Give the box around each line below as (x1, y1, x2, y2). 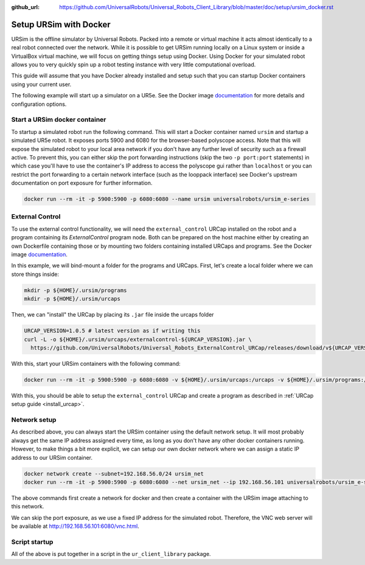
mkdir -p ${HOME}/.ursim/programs (24, 287, 127, 293)
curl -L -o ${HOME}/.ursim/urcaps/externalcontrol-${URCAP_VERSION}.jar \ (24, 335, 252, 343)
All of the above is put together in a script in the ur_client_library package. (11, 550, 211, 558)
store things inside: (11, 270, 60, 278)
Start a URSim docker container (11, 116, 106, 124)
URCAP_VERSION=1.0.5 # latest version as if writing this (24, 328, 201, 334)
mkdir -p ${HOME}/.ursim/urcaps (24, 295, 121, 303)
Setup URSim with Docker (11, 19, 111, 30)
